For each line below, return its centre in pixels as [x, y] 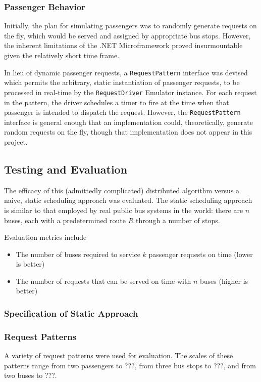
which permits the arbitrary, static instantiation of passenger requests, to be [122, 82]
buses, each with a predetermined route [65, 220]
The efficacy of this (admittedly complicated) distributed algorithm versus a [122, 190]
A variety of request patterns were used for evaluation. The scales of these [119, 355]
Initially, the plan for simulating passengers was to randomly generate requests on [130, 26]
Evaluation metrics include [45, 237]
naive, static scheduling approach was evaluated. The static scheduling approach [128, 200]
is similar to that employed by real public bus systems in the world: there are [124, 210]
